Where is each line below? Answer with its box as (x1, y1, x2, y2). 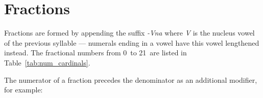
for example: (4, 84, 43, 95)
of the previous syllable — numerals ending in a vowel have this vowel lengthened (4, 37, 259, 48)
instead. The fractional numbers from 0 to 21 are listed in (4, 47, 187, 58)
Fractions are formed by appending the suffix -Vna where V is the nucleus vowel (4, 27, 255, 38)
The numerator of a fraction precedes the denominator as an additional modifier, (4, 74, 257, 85)
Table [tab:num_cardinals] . (4, 57, 90, 68)
